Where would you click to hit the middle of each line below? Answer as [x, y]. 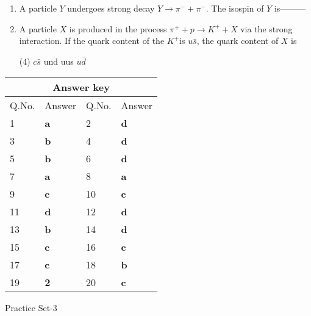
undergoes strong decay [111, 8]
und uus [59, 61]
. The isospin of [235, 8]
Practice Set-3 [31, 308]
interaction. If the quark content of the [92, 41]
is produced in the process [118, 28]
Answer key [81, 87]
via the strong [266, 28]
